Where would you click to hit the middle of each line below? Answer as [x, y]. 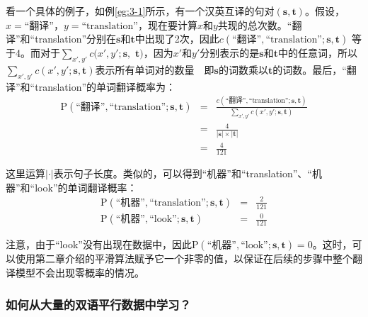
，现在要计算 [167, 24]
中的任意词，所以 [317, 53]
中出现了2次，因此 [177, 39]
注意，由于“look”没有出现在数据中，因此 [99, 244]
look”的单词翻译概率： [86, 187]
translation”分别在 [76, 39]
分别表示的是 [230, 53]
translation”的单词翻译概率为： [105, 86]
